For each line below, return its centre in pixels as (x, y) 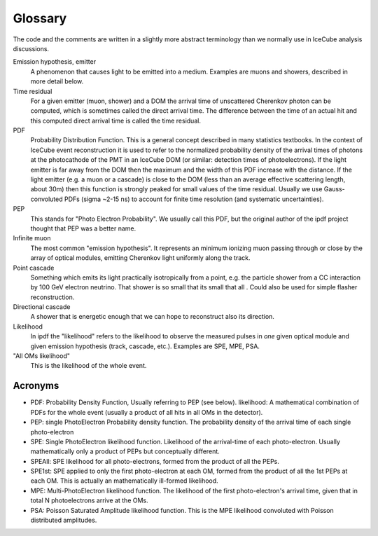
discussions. (31, 48)
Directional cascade (42, 307)
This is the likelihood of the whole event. (89, 366)
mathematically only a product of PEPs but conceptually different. (125, 451)
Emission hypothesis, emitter (55, 62)
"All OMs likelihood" (41, 356)
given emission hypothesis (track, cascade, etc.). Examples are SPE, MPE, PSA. (145, 346)
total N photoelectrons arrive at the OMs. (89, 500)
